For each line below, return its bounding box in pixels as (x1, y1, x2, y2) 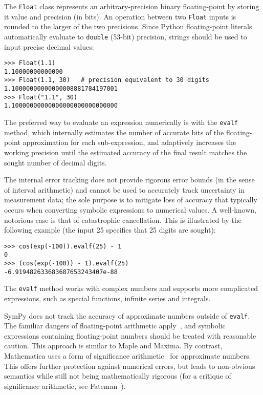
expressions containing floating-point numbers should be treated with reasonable (4, 330, 256, 341)
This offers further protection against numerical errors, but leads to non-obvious (4, 360, 255, 371)
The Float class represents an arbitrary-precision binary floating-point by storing (4, 1, 259, 11)
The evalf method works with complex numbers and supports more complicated (4, 283, 258, 294)
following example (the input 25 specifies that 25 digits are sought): (4, 224, 216, 235)
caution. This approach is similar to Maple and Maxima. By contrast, (4, 340, 223, 351)
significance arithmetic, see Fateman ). (4, 380, 126, 391)
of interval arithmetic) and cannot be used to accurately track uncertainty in (4, 184, 245, 195)
